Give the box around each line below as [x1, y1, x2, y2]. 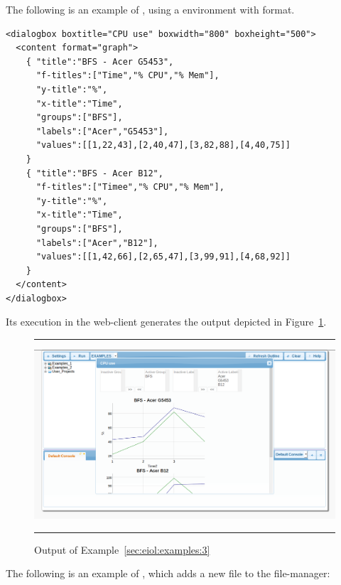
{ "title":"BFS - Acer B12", [26, 168, 163, 178]
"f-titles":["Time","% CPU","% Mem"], [36, 70, 220, 81]
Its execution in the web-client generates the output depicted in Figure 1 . [6, 314, 327, 329]
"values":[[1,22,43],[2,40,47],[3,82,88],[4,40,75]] [36, 140, 291, 151]
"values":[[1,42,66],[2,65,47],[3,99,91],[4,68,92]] [36, 252, 291, 262]
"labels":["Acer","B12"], [36, 237, 158, 248]
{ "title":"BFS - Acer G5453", [26, 56, 174, 67]
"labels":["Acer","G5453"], [36, 126, 169, 136]
